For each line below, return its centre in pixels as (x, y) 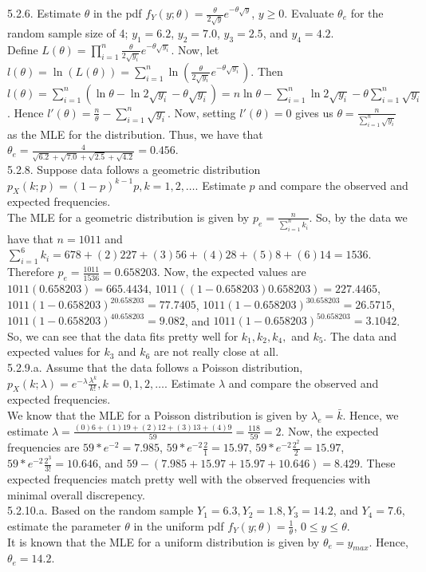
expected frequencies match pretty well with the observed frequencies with (189, 479)
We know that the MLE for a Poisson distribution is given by (158, 415)
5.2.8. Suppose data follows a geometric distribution (134, 169)
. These (377, 463)
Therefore (31, 272)
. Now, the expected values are (231, 272)
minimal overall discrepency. (76, 494)
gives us (314, 112)
